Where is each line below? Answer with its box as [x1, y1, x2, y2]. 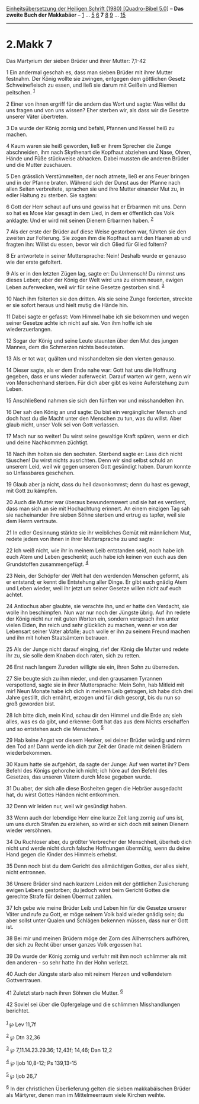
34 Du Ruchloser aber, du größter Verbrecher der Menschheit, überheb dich [6, 839, 192, 846]
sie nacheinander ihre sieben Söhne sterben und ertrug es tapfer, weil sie [6, 511, 185, 518]
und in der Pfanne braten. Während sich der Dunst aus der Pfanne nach [6, 179, 181, 186]
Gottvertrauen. [6, 977, 42, 984]
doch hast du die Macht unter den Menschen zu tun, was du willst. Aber [6, 415, 182, 422]
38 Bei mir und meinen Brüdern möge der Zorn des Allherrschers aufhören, [6, 935, 190, 942]
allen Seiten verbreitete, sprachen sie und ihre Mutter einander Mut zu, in [6, 185, 185, 192]
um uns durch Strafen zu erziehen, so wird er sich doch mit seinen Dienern [6, 821, 189, 828]
